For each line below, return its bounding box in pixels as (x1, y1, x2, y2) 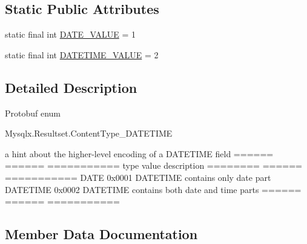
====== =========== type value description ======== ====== (5, 159, 302, 172)
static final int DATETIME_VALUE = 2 (5, 48, 159, 61)
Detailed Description (5, 78, 137, 97)
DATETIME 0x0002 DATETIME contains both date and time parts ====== (5, 183, 302, 195)
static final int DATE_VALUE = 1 (5, 28, 136, 41)
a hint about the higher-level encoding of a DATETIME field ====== (5, 147, 274, 160)
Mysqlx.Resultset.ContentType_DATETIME (5, 127, 173, 140)
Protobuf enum (5, 106, 61, 119)
